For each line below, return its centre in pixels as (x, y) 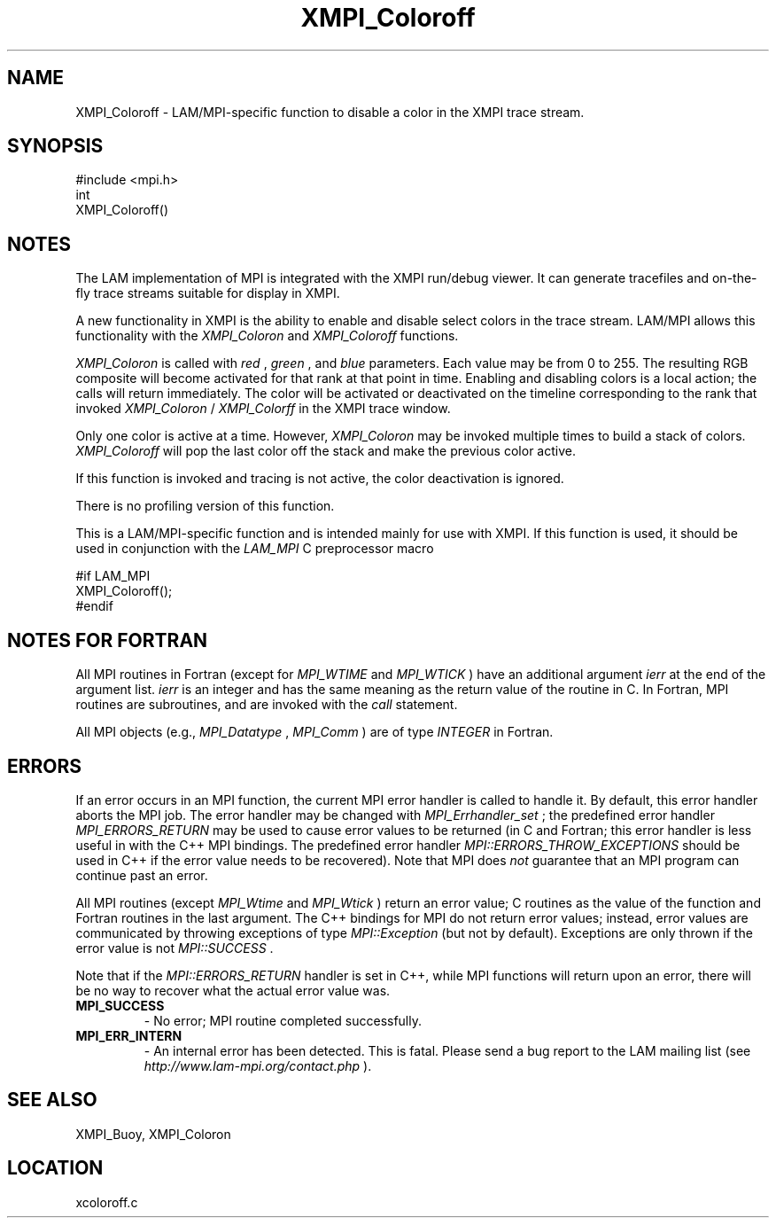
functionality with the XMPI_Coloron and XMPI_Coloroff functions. (267, 336)
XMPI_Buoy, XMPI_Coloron (153, 1134)
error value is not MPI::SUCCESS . (175, 948)
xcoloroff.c (107, 1202)
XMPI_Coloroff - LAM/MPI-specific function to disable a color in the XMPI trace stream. (330, 112)
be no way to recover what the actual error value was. (233, 990)
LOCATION (55, 1168)
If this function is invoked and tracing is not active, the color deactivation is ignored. (320, 479)
